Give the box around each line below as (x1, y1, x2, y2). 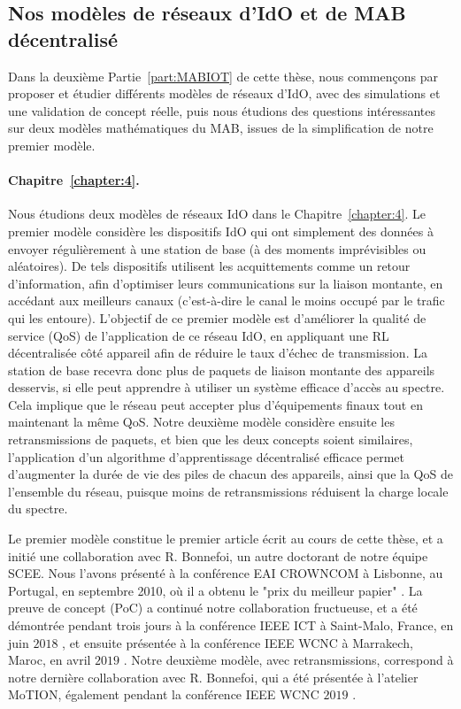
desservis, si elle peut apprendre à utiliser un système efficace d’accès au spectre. (8, 378, 445, 397)
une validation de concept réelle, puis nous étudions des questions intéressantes (8, 101, 435, 119)
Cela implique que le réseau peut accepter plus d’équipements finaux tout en (8, 395, 423, 413)
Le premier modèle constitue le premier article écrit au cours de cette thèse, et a (8, 529, 443, 548)
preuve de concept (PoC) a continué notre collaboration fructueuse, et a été (8, 598, 418, 617)
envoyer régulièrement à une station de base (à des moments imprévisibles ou (8, 239, 426, 258)
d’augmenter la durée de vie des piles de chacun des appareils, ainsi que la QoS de (8, 465, 453, 483)
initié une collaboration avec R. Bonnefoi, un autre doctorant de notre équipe (8, 546, 428, 565)
